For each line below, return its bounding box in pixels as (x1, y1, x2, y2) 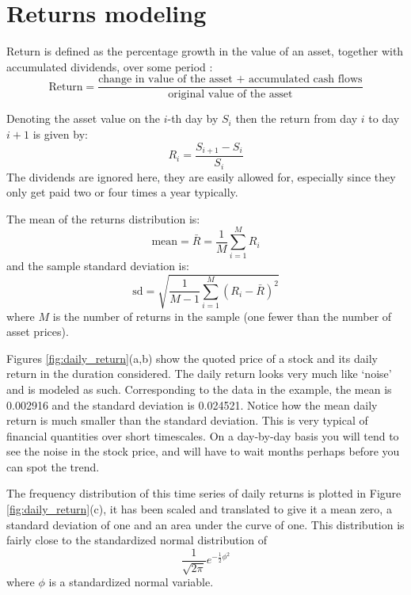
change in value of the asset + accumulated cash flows (98, 74, 363, 86)
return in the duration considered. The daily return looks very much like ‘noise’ (6, 365, 392, 382)
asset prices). (6, 323, 69, 340)
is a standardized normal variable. (48, 574, 214, 590)
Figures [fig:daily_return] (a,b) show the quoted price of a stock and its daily (6, 349, 378, 366)
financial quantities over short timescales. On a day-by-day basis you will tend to (6, 427, 399, 444)
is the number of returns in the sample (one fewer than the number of (52, 307, 392, 324)
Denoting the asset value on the (6, 110, 160, 127)
